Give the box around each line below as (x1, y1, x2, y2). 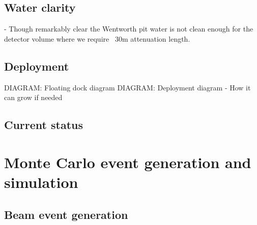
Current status (4, 117, 83, 133)
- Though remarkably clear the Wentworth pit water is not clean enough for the (4, 23, 253, 34)
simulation (4, 171, 78, 192)
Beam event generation (4, 206, 128, 222)
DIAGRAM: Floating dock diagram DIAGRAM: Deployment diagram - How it (4, 82, 251, 92)
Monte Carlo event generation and (4, 151, 251, 172)
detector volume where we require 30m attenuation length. (4, 33, 190, 44)
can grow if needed (4, 92, 63, 103)
